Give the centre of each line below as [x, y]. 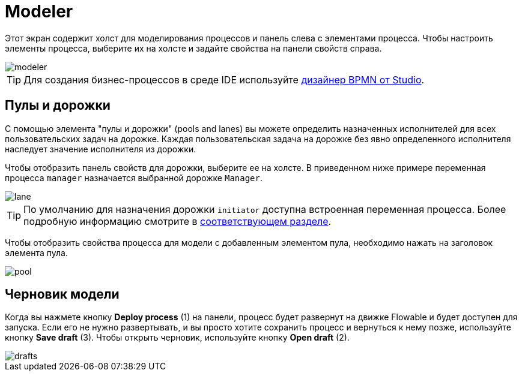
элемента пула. [36, 252]
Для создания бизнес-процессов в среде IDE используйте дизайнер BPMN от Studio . [224, 79]
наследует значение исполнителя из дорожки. [101, 149]
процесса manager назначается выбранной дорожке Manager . [134, 178]
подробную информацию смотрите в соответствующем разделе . [178, 221]
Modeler [39, 11]
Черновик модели [62, 294]
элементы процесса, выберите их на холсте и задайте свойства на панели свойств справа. [193, 48]
